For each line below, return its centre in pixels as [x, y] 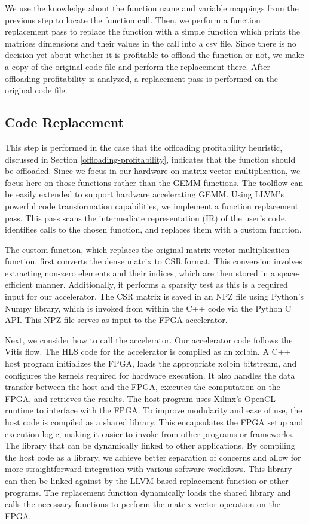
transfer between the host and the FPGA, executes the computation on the [143, 387]
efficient [19, 284]
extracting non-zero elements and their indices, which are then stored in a [140, 272]
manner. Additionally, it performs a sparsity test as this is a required [162, 284]
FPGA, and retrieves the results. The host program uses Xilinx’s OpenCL [140, 398]
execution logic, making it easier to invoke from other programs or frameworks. [149, 433]
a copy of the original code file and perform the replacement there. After [137, 66]
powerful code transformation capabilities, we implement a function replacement [152, 205]
